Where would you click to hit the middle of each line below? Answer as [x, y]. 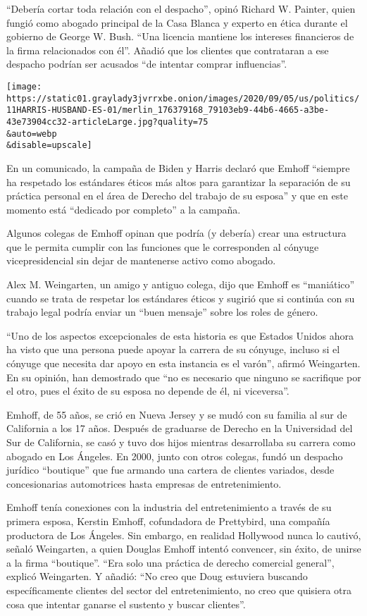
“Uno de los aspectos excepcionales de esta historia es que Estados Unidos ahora [180, 335]
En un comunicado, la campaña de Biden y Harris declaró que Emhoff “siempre [178, 167]
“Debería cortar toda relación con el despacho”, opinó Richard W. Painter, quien [181, 8]
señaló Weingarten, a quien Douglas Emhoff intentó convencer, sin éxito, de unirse [184, 549]
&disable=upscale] [49, 146]
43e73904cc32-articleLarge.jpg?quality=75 [107, 122]
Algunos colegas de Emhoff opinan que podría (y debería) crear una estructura [176, 233]
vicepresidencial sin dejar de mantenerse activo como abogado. [141, 260]
